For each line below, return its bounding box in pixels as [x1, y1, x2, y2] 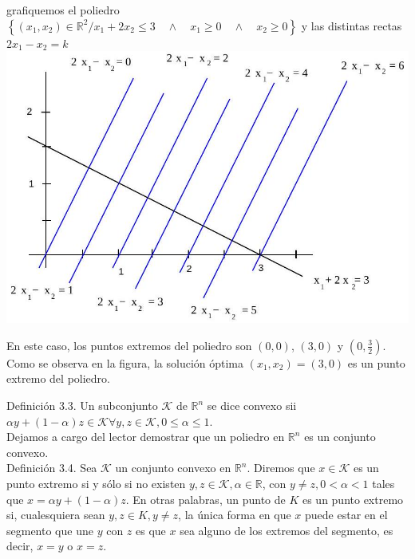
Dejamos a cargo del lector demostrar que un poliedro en [6, 428, 285, 445]
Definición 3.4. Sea [6, 459, 97, 476]
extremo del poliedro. [6, 370, 110, 387]
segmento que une [6, 522, 93, 538]
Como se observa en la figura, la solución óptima [6, 354, 244, 371]
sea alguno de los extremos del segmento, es [180, 522, 393, 538]
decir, [6, 537, 34, 554]
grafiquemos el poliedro [6, 2, 120, 18]
